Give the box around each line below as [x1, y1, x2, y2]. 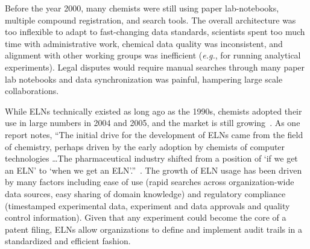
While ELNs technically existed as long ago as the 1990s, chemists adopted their [5, 104, 302, 117]
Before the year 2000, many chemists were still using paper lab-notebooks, [5, 2, 279, 14]
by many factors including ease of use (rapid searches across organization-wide [5, 175, 294, 188]
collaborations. [5, 84, 59, 97]
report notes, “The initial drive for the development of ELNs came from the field [5, 128, 303, 140]
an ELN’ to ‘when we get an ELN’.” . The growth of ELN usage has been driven [5, 163, 302, 176]
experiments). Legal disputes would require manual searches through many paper [5, 60, 305, 73]
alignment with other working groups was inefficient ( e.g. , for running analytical [5, 49, 301, 61]
